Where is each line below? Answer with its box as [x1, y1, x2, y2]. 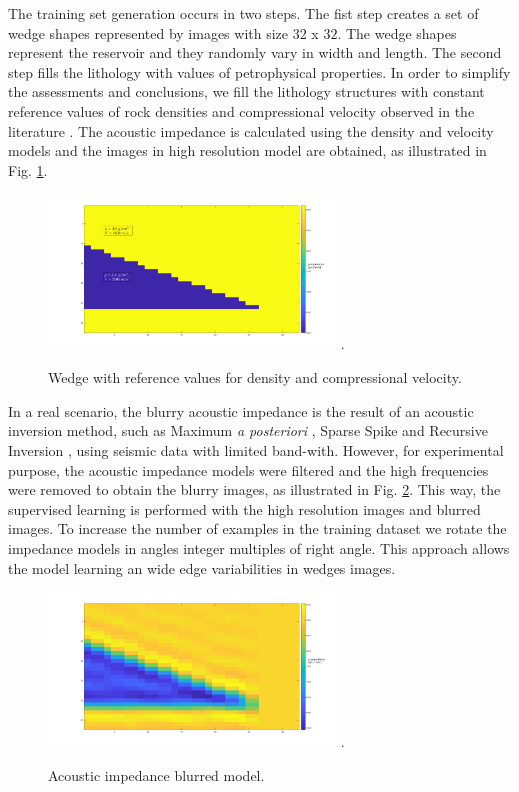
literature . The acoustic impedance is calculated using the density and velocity [8, 120, 494, 141]
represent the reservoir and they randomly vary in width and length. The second [8, 42, 502, 63]
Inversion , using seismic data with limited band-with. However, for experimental [8, 439, 504, 460]
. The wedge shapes [337, 22, 457, 43]
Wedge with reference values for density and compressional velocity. [48, 367, 462, 388]
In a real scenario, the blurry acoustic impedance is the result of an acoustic [8, 400, 474, 421]
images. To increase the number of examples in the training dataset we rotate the [8, 518, 507, 539]
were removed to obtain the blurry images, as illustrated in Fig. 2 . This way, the [8, 479, 501, 500]
